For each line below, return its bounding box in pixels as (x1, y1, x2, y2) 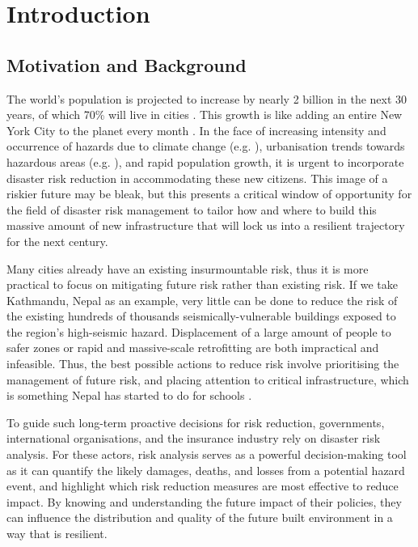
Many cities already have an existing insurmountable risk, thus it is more (6, 260, 369, 277)
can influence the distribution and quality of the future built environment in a (6, 509, 393, 526)
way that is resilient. (6, 525, 108, 542)
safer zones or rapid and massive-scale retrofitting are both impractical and (6, 339, 379, 356)
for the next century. (6, 232, 108, 249)
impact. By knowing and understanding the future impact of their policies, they (6, 493, 402, 510)
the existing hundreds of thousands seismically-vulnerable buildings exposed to (6, 307, 396, 324)
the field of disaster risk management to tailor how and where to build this (6, 201, 377, 218)
